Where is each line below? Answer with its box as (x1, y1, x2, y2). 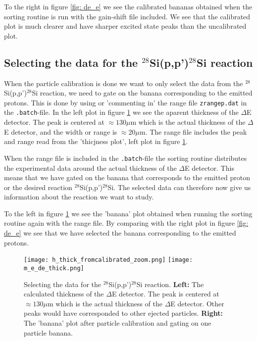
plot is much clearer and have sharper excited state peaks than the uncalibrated (4, 21, 247, 31)
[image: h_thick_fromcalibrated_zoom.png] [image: (24, 256, 193, 264)
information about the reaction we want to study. (4, 192, 154, 202)
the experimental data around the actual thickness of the (4, 162, 177, 173)
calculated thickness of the (24, 289, 104, 299)
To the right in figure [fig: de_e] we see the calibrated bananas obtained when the (4, 1, 253, 11)
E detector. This (185, 162, 234, 173)
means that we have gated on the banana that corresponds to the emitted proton (4, 172, 250, 183)
